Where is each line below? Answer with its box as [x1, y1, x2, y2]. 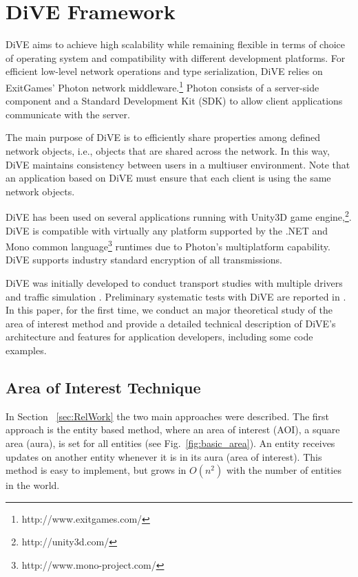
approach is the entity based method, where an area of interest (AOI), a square [6, 422, 340, 437]
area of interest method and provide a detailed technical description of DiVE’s [6, 316, 336, 330]
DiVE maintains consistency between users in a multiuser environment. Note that [6, 157, 350, 171]
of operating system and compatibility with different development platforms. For [6, 50, 346, 65]
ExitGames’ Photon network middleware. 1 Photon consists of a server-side [6, 78, 319, 94]
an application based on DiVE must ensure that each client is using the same [6, 171, 331, 185]
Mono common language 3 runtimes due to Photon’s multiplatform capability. [6, 237, 330, 253]
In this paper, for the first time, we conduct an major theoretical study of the [6, 303, 333, 317]
